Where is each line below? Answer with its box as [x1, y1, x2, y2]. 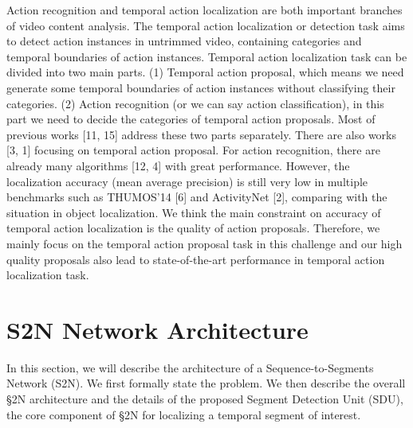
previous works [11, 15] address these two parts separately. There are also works [6, 126, 397, 142]
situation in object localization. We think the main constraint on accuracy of [6, 204, 381, 220]
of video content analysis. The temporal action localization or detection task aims [6, 17, 405, 33]
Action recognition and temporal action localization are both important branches [6, 2, 403, 18]
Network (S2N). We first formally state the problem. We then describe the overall [6, 375, 406, 391]
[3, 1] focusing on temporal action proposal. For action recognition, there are [6, 142, 380, 158]
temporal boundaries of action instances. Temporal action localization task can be [6, 48, 407, 64]
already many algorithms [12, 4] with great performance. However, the [6, 157, 350, 173]
